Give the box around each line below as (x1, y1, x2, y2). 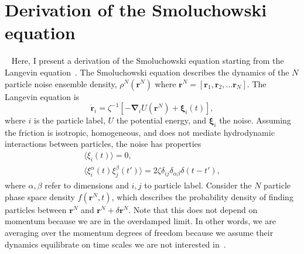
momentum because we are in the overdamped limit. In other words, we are (5, 215, 276, 227)
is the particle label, (33, 114, 105, 126)
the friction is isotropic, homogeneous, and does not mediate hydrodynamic (5, 126, 275, 138)
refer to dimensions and (45, 179, 129, 191)
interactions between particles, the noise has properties (5, 138, 201, 150)
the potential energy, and (116, 114, 207, 126)
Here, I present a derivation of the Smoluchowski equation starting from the (11, 54, 284, 67)
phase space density (5, 190, 75, 202)
